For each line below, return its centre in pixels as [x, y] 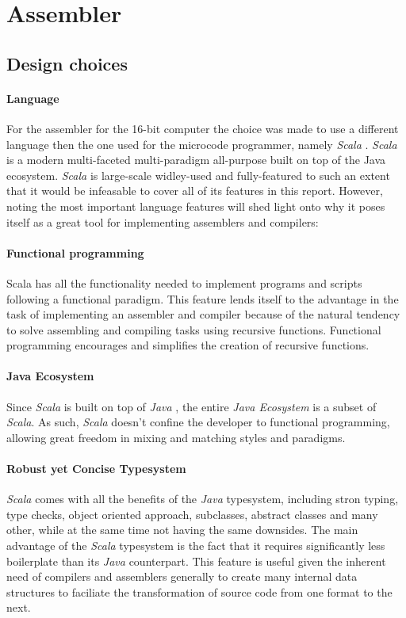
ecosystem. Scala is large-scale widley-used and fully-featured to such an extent [198, 175]
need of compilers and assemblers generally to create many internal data [182, 576]
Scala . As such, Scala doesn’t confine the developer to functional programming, [198, 422]
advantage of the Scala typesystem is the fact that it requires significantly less [196, 546]
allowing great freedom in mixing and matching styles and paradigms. [176, 437]
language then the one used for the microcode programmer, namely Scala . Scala [202, 144]
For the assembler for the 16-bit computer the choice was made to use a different [203, 128]
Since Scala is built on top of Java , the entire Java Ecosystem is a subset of [192, 406]
